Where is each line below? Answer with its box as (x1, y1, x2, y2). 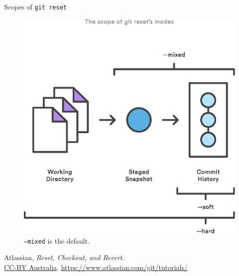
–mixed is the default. (24, 235, 90, 246)
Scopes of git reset (4, 1, 67, 11)
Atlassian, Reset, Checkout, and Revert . (4, 252, 124, 263)
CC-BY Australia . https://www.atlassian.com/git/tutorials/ (4, 262, 188, 273)
